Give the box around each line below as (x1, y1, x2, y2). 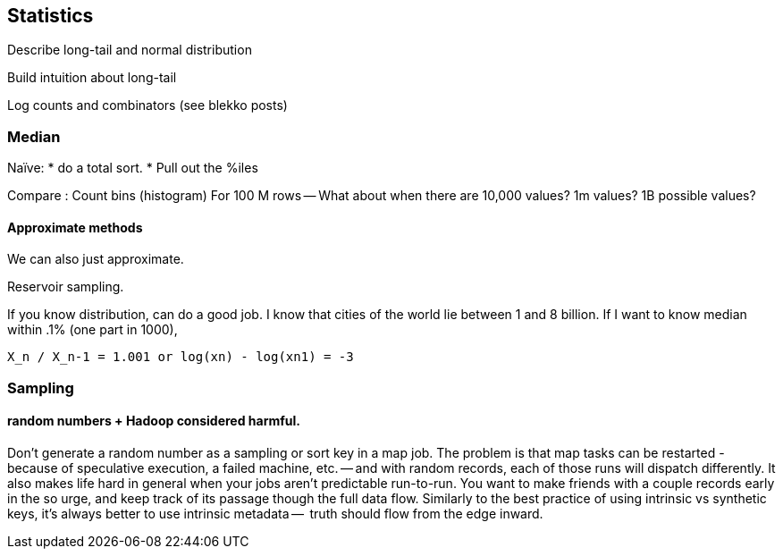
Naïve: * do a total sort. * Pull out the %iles (7, 160, 258, 176)
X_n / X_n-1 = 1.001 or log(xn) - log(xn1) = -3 (7, 350, 354, 365)
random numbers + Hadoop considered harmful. (7, 413, 300, 429)
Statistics (7, 4, 94, 27)
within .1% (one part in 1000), (7, 322, 178, 338)
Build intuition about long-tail (7, 70, 177, 86)
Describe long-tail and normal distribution (7, 42, 252, 58)
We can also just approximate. (7, 251, 184, 267)
